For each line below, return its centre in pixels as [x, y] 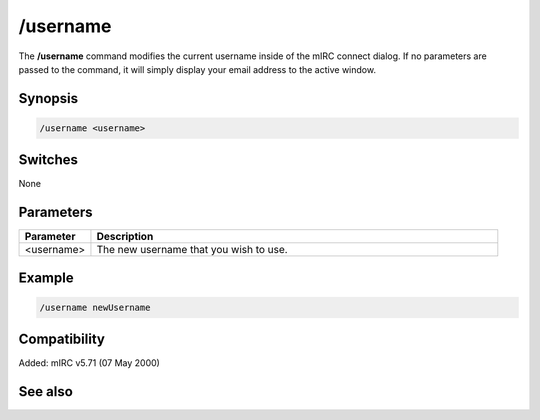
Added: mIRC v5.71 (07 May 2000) [89, 363]
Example [46, 277]
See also [46, 391]
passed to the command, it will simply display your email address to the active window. [197, 69]
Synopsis [48, 98]
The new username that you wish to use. [192, 250]
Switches [48, 160]
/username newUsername [95, 307]
